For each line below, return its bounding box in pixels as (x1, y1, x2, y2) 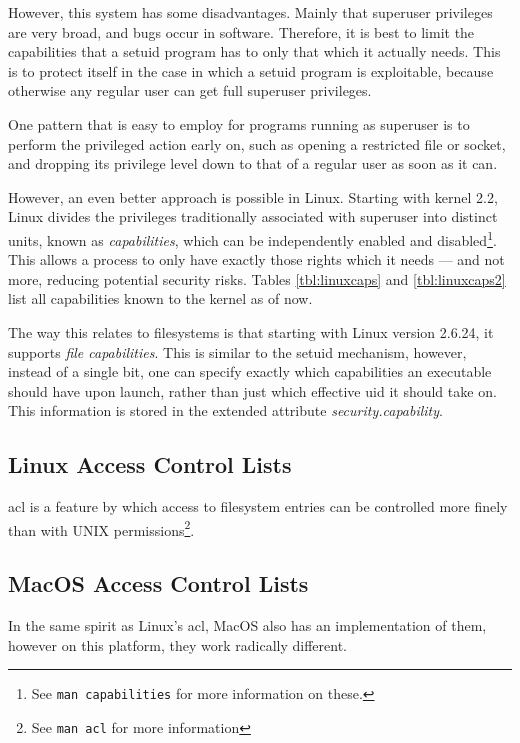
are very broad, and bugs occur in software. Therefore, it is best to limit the (8, 21, 475, 42)
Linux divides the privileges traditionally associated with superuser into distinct (8, 206, 498, 227)
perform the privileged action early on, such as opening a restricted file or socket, (8, 133, 506, 154)
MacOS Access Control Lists (8, 568, 309, 599)
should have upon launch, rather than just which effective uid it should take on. (8, 380, 497, 401)
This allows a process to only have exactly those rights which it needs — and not (8, 249, 505, 270)
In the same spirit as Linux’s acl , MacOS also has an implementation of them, (8, 615, 487, 636)
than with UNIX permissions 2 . (8, 516, 195, 540)
